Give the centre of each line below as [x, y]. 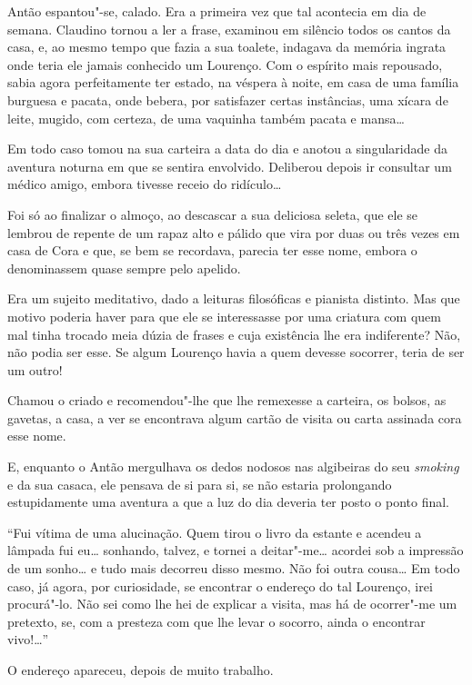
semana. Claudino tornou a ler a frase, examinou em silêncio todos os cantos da [229, 29]
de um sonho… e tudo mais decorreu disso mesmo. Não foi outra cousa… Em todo [234, 568]
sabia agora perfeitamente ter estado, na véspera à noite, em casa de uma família [233, 82]
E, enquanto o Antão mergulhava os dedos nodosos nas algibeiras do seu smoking [233, 467]
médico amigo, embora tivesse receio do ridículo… [145, 184]
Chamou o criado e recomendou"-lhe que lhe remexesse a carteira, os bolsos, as [227, 400]
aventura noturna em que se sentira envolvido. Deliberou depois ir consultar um [230, 166]
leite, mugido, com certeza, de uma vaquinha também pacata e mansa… [206, 118]
